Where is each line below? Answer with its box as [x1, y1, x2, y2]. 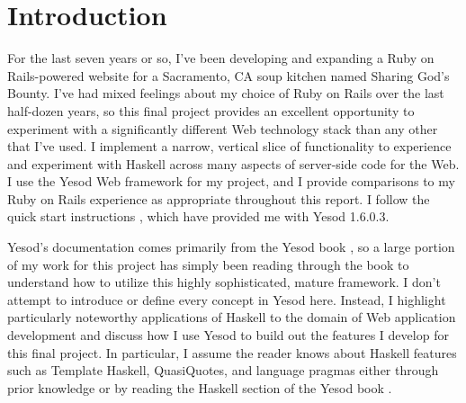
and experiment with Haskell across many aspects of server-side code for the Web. [7, 154, 460, 173]
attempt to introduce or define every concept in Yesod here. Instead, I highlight [7, 290, 446, 309]
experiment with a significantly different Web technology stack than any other [7, 119, 438, 138]
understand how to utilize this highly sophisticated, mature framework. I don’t [7, 273, 441, 291]
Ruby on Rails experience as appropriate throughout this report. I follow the [7, 189, 430, 208]
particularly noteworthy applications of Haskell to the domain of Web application [7, 308, 456, 327]
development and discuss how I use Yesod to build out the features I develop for [7, 326, 449, 345]
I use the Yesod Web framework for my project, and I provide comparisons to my [7, 172, 455, 191]
